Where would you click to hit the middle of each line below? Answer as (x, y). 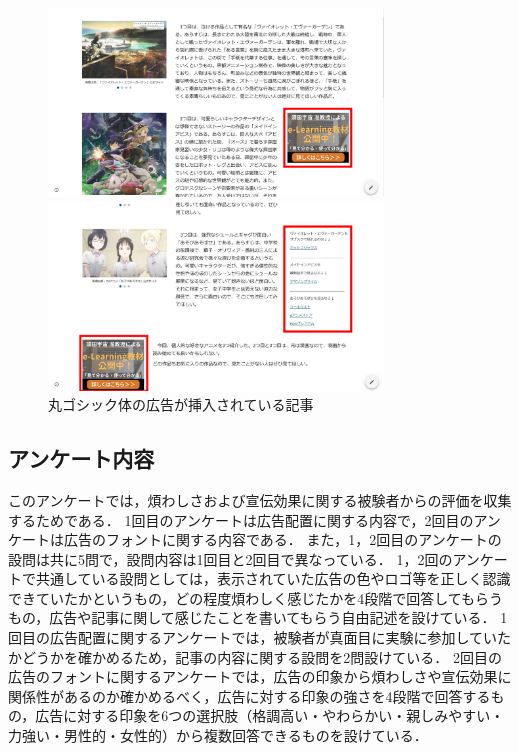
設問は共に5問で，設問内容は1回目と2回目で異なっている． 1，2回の (230, 558)
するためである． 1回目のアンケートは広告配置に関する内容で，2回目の (241, 519)
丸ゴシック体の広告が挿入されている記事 (181, 404)
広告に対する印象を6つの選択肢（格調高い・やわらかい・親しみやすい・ (270, 715)
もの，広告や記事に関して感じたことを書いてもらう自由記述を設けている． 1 (258, 617)
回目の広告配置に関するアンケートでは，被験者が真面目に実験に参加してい (253, 637)
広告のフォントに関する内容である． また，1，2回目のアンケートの (282, 539)
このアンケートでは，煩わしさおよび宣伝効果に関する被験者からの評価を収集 (260, 499)
